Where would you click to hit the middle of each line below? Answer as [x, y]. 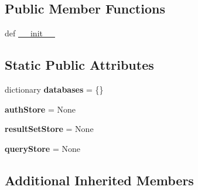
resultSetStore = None [49, 129]
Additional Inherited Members [99, 180]
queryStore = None [42, 148]
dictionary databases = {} [54, 89]
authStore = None [40, 109]
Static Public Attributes [79, 65]
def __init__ [30, 33]
